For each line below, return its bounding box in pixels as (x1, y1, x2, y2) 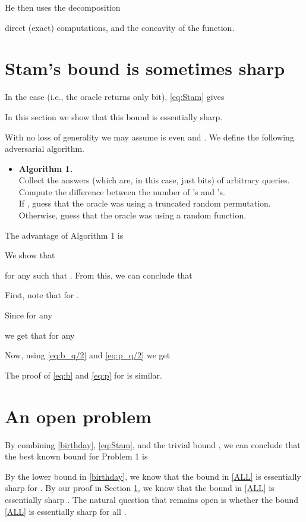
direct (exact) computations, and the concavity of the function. (5, 21, 235, 33)
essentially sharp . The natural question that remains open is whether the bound (5, 493, 299, 505)
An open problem (5, 404, 152, 428)
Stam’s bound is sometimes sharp (5, 56, 285, 80)
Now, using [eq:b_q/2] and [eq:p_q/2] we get (5, 349, 171, 361)
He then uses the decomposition (5, 1, 121, 13)
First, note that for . (5, 289, 79, 301)
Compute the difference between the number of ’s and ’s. (18, 185, 225, 198)
